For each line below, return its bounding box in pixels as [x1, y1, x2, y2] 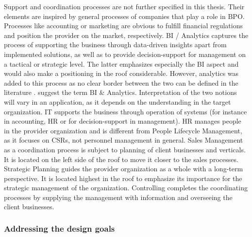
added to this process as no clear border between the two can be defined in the [4, 77, 238, 88]
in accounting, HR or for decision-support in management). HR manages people [4, 116, 241, 126]
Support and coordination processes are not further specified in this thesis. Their [4, 1, 245, 11]
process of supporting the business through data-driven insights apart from [4, 39, 227, 50]
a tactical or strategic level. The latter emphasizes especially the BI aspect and [4, 58, 239, 69]
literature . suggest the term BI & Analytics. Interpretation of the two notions [4, 87, 237, 97]
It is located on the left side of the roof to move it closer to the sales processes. [4, 154, 238, 164]
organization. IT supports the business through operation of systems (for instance [4, 106, 247, 116]
